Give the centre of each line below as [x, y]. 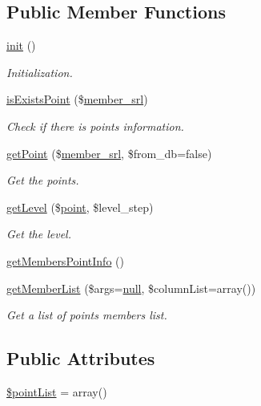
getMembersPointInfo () [65, 260]
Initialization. [40, 72]
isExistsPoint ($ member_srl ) [77, 99]
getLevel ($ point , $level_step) [80, 207]
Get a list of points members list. [87, 315]
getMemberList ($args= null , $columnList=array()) [131, 288]
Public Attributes [81, 358]
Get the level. [39, 234]
